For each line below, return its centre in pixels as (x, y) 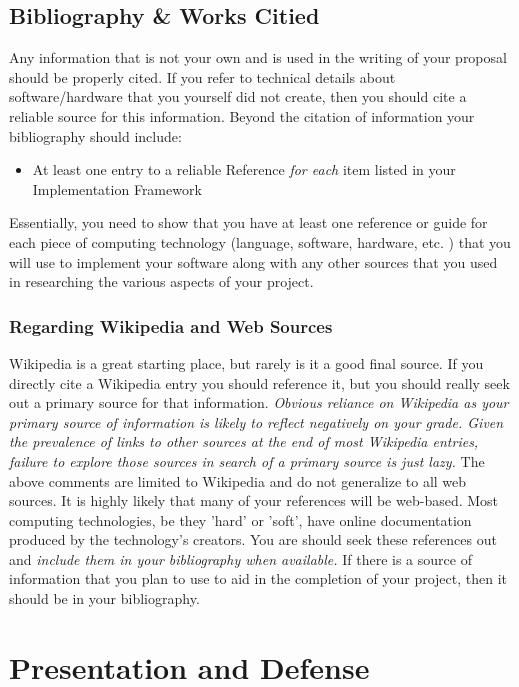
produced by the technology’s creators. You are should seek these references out (253, 539)
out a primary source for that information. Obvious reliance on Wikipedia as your (259, 402)
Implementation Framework (117, 188)
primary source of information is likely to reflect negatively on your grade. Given (256, 421)
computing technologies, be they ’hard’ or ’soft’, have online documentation (240, 519)
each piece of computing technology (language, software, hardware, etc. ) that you (260, 241)
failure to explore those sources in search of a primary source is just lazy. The (247, 460)
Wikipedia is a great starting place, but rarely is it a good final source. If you (246, 362)
